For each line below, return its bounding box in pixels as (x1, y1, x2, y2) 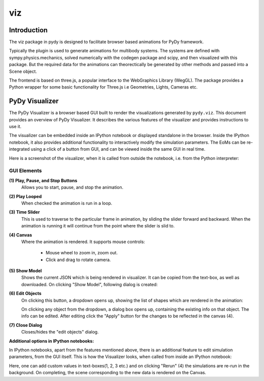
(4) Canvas (9, 232, 32, 238)
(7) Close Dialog (9, 322, 43, 328)
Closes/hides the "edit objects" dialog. (21, 329, 99, 335)
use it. (9, 124, 22, 130)
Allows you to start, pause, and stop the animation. (21, 184, 124, 190)
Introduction (9, 26, 48, 34)
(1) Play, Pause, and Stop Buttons (9, 178, 78, 183)
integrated (9, 146, 30, 152)
